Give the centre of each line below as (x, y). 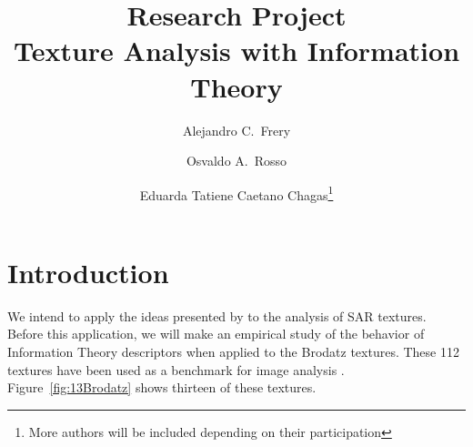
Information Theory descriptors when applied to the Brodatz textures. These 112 (233, 352)
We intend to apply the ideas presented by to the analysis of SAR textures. (217, 315)
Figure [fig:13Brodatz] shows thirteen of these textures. (162, 387)
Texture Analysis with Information (236, 51)
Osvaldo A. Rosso (236, 161)
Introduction (88, 272)
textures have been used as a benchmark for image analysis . (176, 369)
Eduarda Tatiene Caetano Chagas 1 (236, 193)
